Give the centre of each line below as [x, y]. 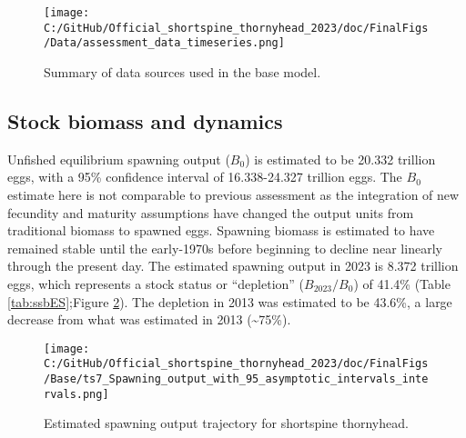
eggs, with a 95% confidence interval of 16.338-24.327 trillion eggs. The [205, 177]
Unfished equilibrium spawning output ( [119, 159]
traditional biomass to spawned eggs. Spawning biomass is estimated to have [221, 230]
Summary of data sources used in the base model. [182, 71]
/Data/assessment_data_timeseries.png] [164, 43]
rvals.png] [76, 394]
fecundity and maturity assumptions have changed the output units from [211, 212]
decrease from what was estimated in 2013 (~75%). [149, 319]
